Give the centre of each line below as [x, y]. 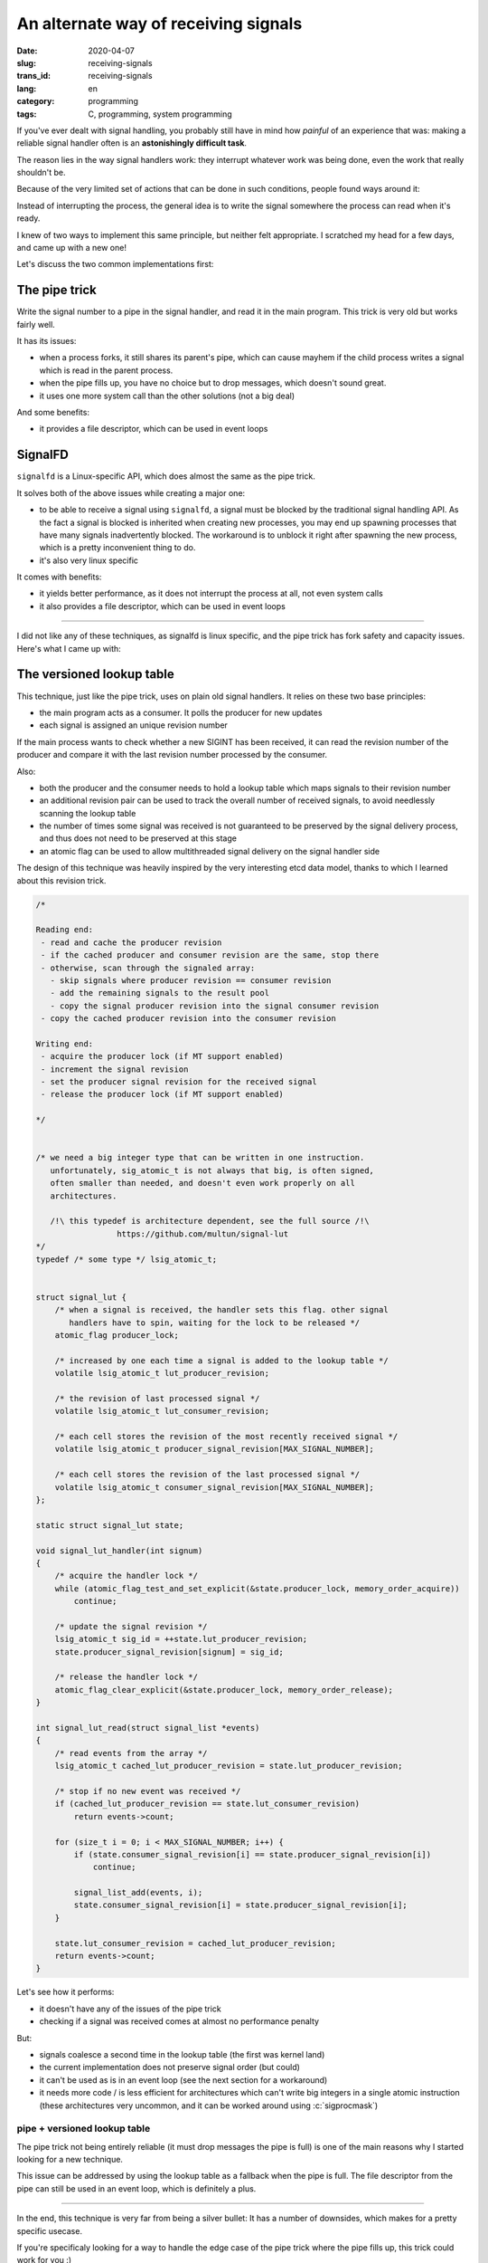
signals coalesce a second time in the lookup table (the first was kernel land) [182, 2054]
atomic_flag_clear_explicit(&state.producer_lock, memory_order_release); [224, 1690]
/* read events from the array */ [131, 1753]
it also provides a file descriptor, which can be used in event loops [163, 606]
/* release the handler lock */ [127, 1677]
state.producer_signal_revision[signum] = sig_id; [169, 1652]
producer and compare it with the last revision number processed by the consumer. [172, 755]
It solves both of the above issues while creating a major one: [131, 492]
